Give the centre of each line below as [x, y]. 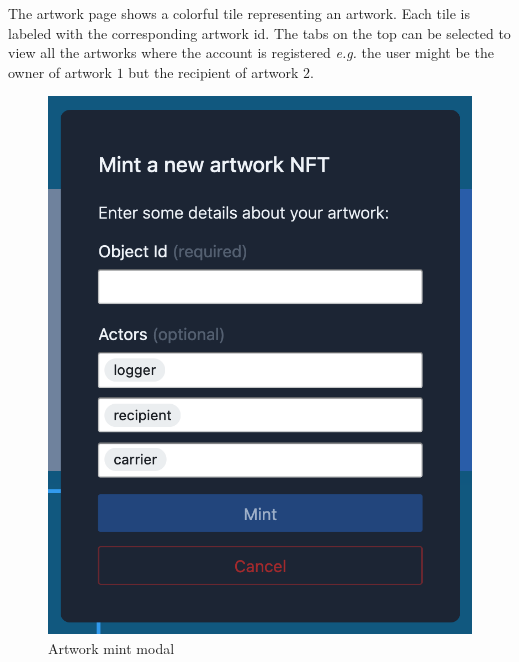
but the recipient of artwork [213, 71]
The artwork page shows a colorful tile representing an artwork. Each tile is [239, 13]
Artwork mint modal [111, 647]
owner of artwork [60, 71]
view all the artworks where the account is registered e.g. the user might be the [251, 52]
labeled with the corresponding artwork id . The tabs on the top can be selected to [259, 32]
